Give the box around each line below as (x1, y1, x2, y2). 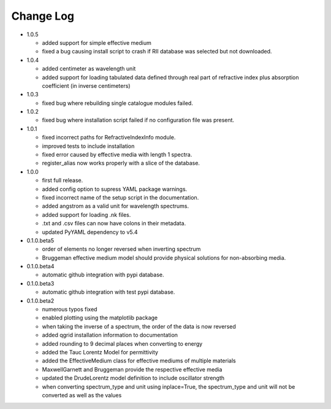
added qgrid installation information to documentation (42, 332, 178, 339)
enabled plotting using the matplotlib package (42, 314, 158, 322)
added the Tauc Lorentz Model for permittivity (42, 349, 159, 356)
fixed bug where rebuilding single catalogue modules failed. (42, 99, 193, 107)
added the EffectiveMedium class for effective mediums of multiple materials (42, 357, 236, 365)
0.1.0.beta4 (26, 263, 55, 270)
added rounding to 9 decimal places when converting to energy (42, 340, 203, 347)
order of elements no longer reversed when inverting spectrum (42, 246, 201, 253)
